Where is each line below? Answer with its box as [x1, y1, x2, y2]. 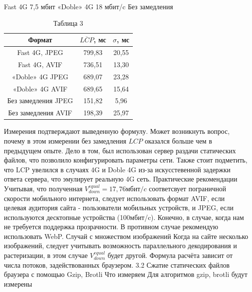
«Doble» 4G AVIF [13, 83, 68, 93]
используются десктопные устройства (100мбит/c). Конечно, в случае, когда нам [4, 212, 244, 222]
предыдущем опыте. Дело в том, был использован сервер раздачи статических [4, 145, 236, 155]
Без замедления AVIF [8, 108, 72, 118]
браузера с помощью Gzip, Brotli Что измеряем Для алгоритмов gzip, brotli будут [4, 269, 248, 279]
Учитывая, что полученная [4, 183, 83, 193]
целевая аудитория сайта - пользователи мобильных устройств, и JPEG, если [4, 202, 234, 213]
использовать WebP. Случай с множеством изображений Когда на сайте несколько [4, 231, 249, 241]
